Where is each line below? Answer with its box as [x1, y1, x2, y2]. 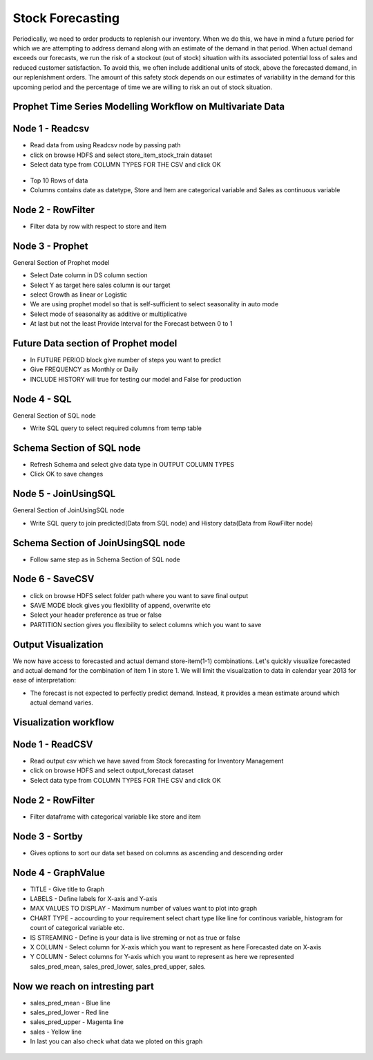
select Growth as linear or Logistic [30, 290, 128, 299]
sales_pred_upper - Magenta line [30, 1018, 124, 1026]
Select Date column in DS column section [30, 271, 148, 279]
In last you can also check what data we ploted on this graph [30, 1037, 203, 1045]
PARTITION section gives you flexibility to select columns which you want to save [30, 620, 262, 629]
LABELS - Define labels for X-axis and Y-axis [30, 894, 158, 902]
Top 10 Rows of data [30, 176, 88, 185]
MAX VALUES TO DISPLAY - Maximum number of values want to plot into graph [30, 904, 258, 913]
